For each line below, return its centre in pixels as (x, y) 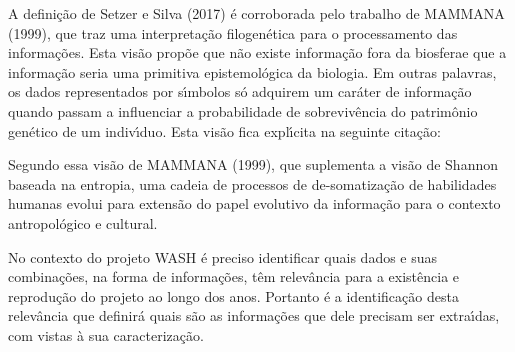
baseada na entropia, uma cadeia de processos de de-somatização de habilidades (252, 183)
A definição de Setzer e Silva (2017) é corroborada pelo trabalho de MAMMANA (256, 13)
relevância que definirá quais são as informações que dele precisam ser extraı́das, (254, 315)
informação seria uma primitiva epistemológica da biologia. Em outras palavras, (252, 71)
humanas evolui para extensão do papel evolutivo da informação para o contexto (254, 203)
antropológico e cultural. (83, 222)
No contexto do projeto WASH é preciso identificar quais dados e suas (223, 256)
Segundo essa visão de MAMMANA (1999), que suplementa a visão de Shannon (253, 164)
